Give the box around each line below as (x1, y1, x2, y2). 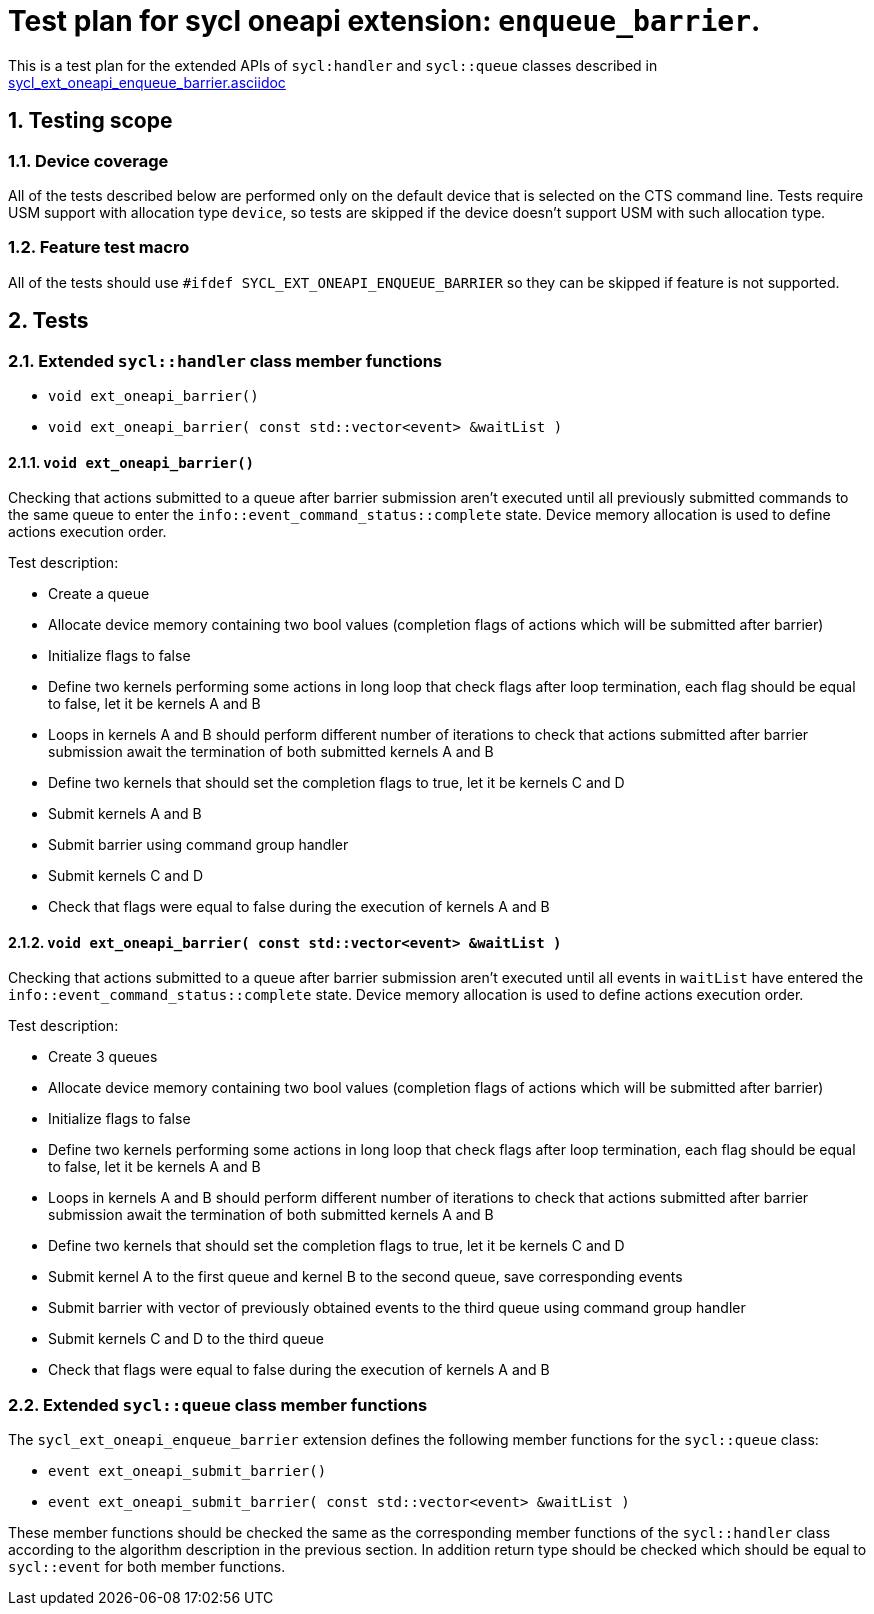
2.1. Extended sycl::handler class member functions (8, 350, 443, 371)
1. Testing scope (8, 108, 173, 134)
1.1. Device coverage (8, 150, 169, 171)
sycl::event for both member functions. (8, 1558, 286, 1576)
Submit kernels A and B (48, 805, 202, 823)
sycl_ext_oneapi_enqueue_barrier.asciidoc (8, 73, 286, 91)
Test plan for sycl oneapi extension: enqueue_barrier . (8, 4, 761, 38)
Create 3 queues (48, 1048, 158, 1066)
